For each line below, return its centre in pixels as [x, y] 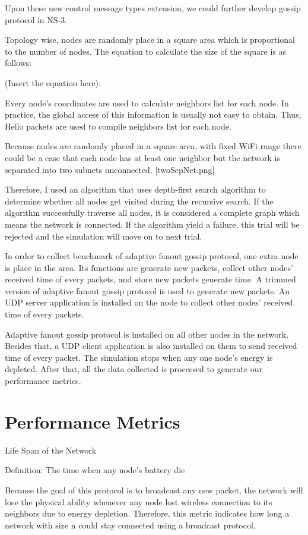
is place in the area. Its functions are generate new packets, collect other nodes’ [149, 267]
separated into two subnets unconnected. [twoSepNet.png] [110, 169]
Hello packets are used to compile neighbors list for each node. [118, 126]
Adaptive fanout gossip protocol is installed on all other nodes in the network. [147, 334]
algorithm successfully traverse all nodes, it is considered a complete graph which [152, 213]
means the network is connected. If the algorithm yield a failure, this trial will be [152, 224]
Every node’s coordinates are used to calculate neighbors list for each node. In [147, 103]
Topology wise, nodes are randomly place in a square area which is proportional [150, 40]
